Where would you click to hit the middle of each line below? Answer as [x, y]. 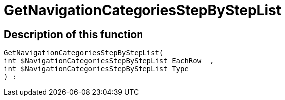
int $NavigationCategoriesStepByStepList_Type [96, 69]
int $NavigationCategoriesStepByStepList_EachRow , [109, 61]
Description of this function [74, 34]
